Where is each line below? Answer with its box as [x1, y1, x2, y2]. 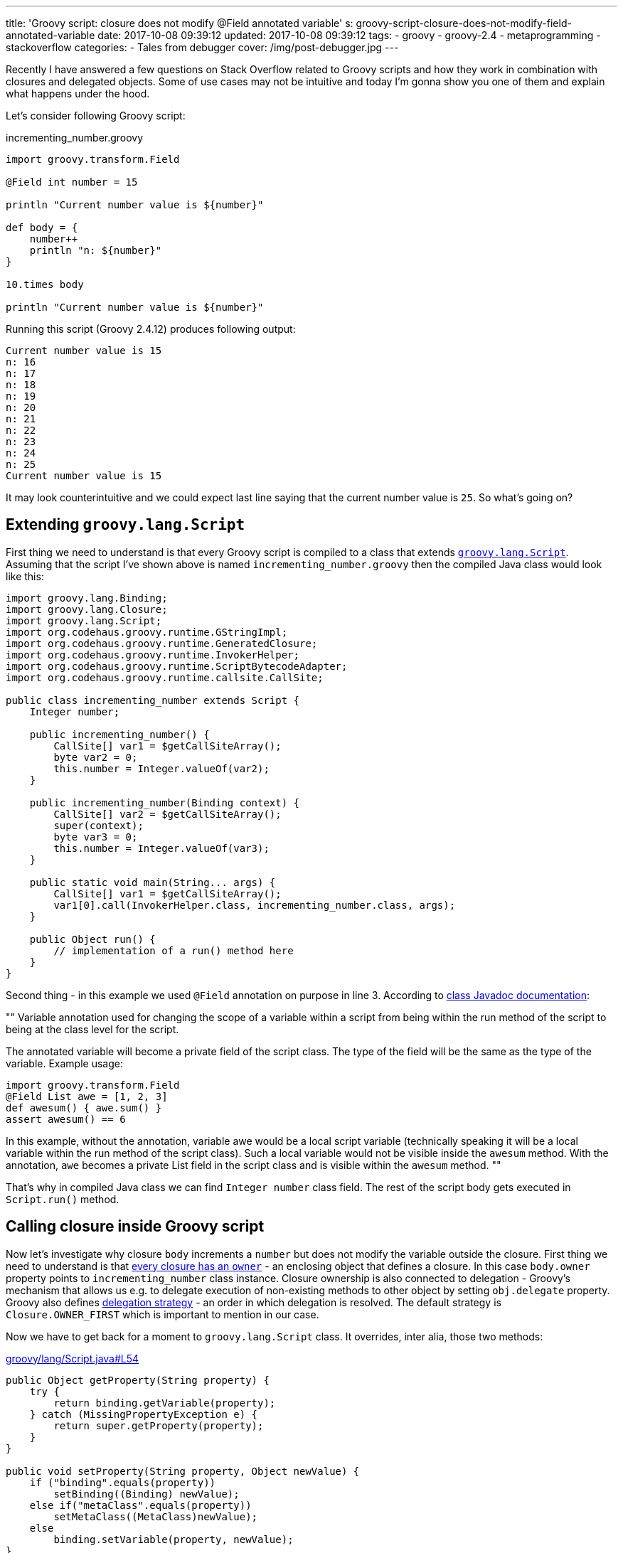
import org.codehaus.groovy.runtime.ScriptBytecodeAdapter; [6, 660, 348, 672]
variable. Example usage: [6, 1057, 123, 1069]
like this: [6, 570, 44, 582]
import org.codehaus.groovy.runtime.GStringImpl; [6, 626, 288, 638]
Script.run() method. [6, 1192, 119, 1205]
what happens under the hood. [6, 87, 150, 100]
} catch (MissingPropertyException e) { [29, 1408, 258, 1420]
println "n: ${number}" [29, 245, 162, 256]
